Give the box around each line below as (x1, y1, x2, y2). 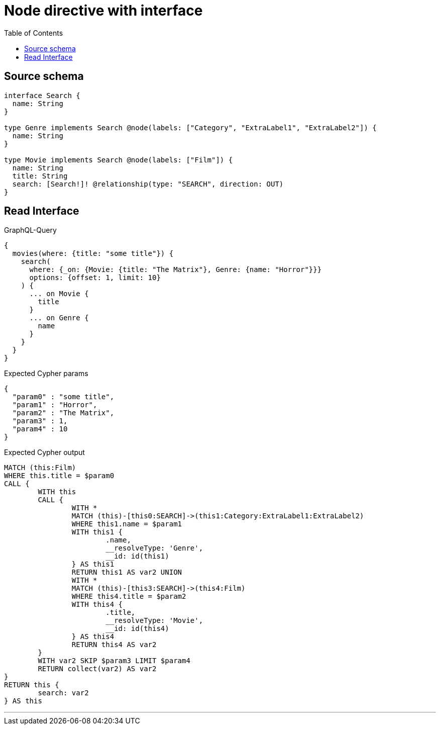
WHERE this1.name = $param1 (71, 520, 182, 528)
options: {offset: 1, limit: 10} (29, 274, 161, 282)
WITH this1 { (71, 528, 123, 536)
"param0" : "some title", (12, 393, 115, 401)
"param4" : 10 (12, 425, 68, 433)
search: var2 (38, 689, 89, 697)
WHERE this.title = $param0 (4, 472, 115, 480)
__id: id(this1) (105, 552, 169, 561)
